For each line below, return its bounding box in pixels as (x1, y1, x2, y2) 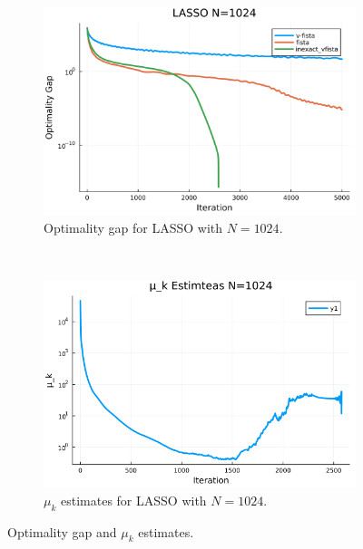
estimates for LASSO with (61, 490, 207, 509)
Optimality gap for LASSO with (44, 217, 223, 236)
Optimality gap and (7, 522, 117, 541)
